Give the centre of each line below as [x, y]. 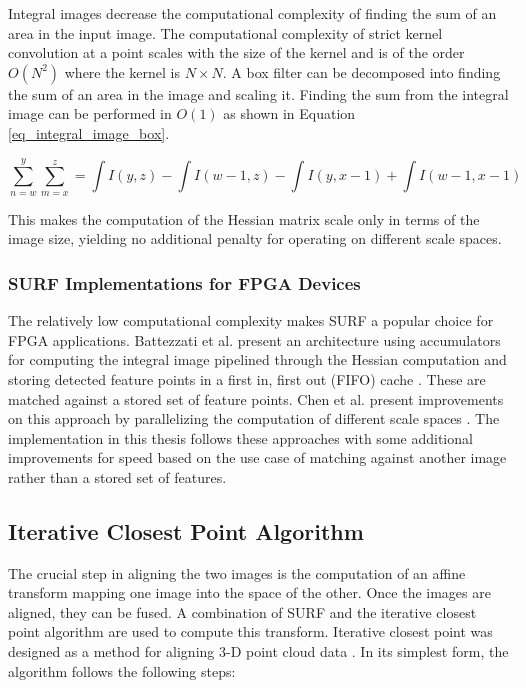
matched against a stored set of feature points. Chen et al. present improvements [256, 398]
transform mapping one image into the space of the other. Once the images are [249, 592]
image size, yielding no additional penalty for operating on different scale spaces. [255, 238]
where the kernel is [122, 71]
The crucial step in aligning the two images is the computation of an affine [237, 572]
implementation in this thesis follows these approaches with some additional [240, 437]
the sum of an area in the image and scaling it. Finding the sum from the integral [258, 93]
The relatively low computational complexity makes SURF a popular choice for [251, 320]
